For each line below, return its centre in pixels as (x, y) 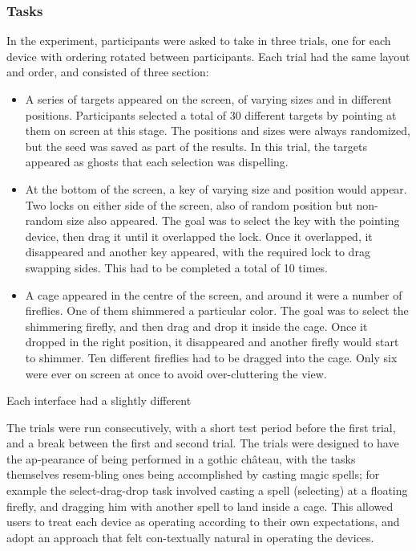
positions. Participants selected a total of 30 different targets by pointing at (211, 114)
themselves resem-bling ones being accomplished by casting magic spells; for (193, 474)
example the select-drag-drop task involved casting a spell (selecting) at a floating (207, 490)
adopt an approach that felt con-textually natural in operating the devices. (190, 537)
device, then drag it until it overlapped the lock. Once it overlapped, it (199, 236)
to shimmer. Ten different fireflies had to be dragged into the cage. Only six (211, 357)
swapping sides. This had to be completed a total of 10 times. (176, 267)
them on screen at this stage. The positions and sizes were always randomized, (218, 131)
